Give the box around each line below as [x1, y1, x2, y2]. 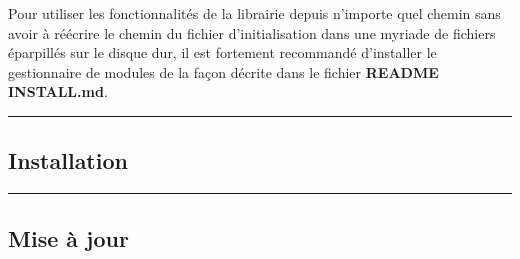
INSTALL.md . [8, 81, 108, 102]
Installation [8, 145, 128, 176]
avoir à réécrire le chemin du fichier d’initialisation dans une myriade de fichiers [8, 22, 496, 43]
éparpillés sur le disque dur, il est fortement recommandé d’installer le [8, 42, 437, 63]
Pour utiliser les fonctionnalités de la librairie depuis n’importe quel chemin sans [8, 3, 501, 23]
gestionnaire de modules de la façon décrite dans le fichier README [8, 61, 439, 82]
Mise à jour [8, 222, 129, 253]
